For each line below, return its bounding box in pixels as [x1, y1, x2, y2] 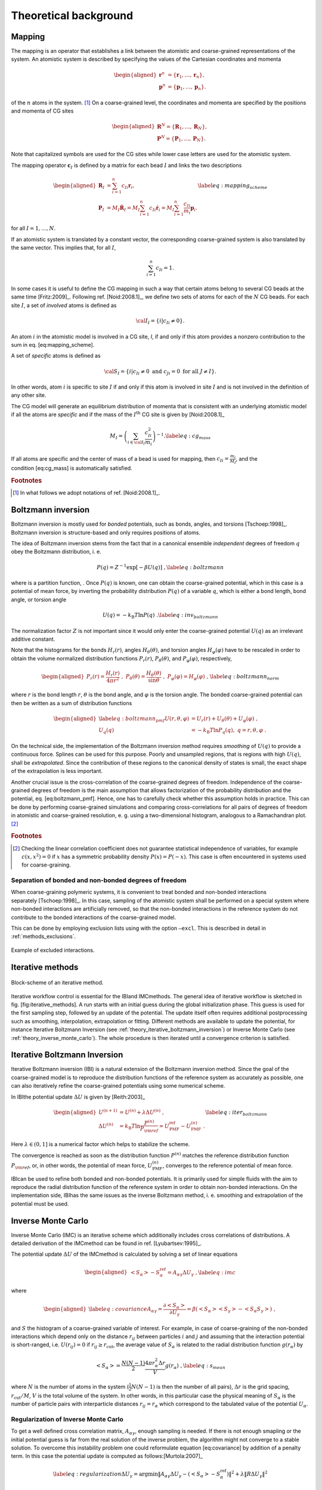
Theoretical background [11, 9, 134, 22]
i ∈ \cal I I [127, 440, 145, 446]
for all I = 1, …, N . [11, 225, 56, 232]
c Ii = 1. [156, 265, 174, 273]
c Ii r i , [121, 182, 135, 190]
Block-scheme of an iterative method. [11, 979, 104, 986]
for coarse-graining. [21, 861, 71, 868]
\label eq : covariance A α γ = [88, 1306, 163, 1314]
